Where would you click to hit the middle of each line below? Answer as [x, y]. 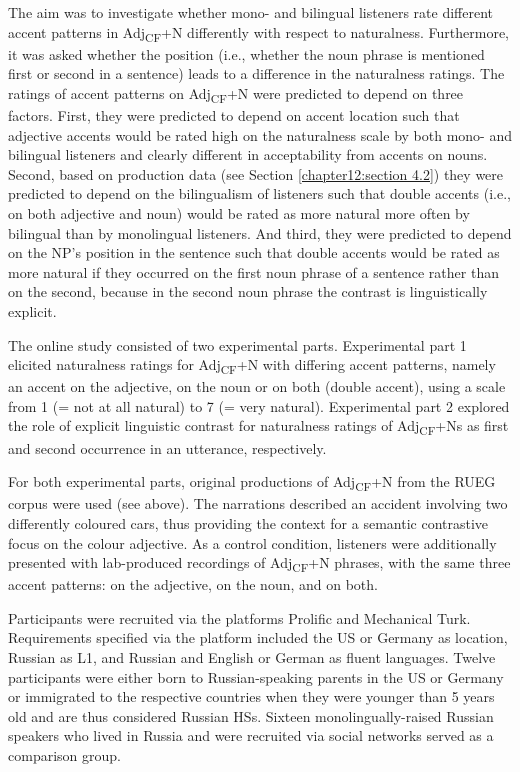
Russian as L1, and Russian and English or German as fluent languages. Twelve [252, 657]
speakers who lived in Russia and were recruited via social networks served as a [251, 735]
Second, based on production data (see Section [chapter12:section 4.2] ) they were [256, 173]
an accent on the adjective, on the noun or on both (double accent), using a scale [257, 386]
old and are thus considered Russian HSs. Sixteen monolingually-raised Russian [251, 715]
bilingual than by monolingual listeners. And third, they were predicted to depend [260, 232]
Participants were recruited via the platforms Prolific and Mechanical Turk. [239, 617]
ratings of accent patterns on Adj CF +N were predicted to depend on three [236, 94]
